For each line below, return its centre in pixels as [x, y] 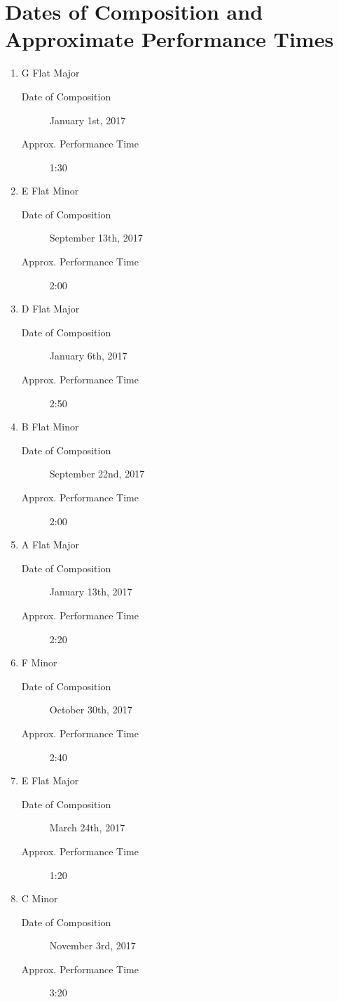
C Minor [40, 898]
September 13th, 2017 [96, 238]
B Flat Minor [50, 427]
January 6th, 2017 [88, 356]
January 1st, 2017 [88, 120]
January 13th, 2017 [91, 592]
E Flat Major [50, 780]
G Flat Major [50, 73]
